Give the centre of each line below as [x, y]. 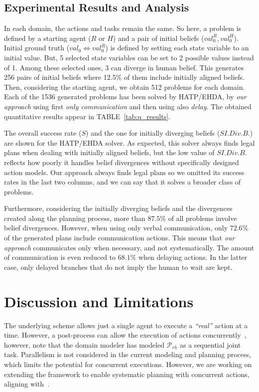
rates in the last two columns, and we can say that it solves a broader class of [123, 182]
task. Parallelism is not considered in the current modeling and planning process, [128, 354]
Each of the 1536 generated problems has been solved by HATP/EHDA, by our [125, 97]
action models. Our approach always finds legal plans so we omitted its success [124, 172]
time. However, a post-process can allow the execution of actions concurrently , [125, 335]
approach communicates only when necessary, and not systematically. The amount [129, 247]
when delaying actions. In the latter [193, 257]
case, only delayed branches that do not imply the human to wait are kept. [118, 267]
